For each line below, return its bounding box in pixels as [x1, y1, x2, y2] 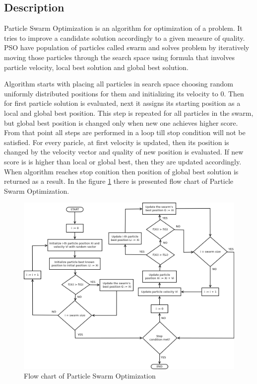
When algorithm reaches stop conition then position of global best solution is [4, 166, 239, 176]
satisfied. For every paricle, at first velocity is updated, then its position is [4, 137, 229, 147]
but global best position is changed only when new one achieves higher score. [4, 117, 238, 128]
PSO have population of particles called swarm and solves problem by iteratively [4, 42, 250, 53]
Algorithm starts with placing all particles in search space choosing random [4, 78, 233, 89]
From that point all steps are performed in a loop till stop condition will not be [4, 127, 246, 138]
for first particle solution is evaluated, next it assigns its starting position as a [4, 98, 241, 108]
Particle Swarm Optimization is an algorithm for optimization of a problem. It [4, 23, 243, 33]
